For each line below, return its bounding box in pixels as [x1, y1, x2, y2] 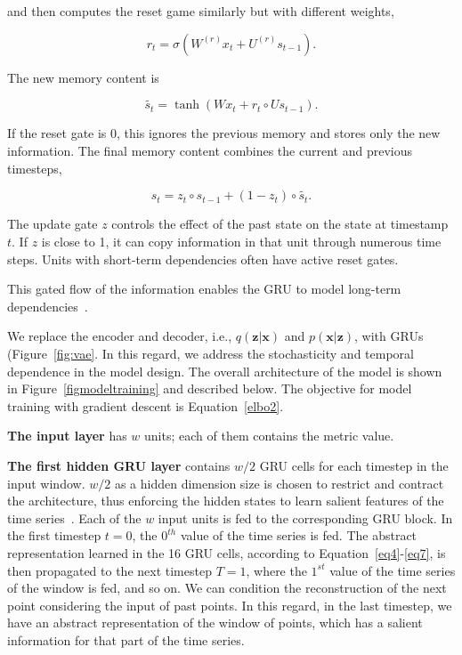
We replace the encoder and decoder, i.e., [7, 327, 232, 345]
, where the [246, 561, 307, 579]
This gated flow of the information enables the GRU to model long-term [7, 279, 401, 298]
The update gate [7, 214, 98, 233]
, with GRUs [354, 327, 424, 345]
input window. [7, 473, 85, 492]
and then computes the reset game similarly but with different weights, [7, 2, 394, 20]
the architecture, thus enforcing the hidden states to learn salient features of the [7, 491, 444, 510]
